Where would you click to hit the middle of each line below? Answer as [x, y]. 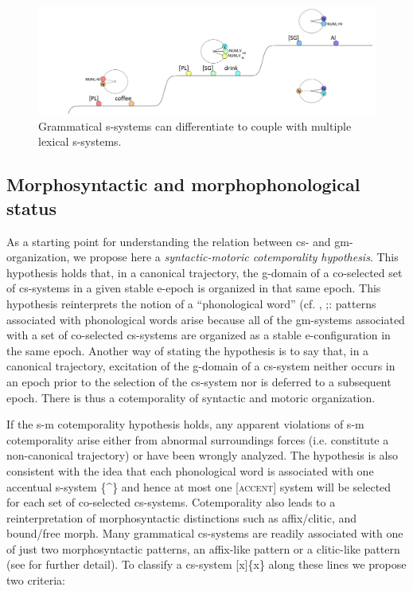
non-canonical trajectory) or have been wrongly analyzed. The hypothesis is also [203, 455]
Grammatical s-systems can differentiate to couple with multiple [195, 125]
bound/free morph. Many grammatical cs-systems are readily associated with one [205, 533]
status [31, 207]
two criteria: [36, 580]
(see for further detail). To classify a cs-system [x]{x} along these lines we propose [206, 564]
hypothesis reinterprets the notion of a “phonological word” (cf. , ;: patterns [191, 303]
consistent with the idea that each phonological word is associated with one [190, 470]
